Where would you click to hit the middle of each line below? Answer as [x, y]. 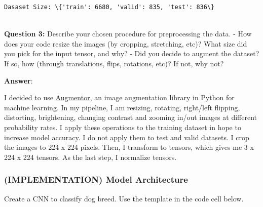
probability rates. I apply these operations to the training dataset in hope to [123, 127]
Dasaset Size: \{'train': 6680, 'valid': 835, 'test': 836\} [109, 7]
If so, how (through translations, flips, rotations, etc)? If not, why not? [114, 63]
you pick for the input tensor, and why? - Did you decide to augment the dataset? [132, 53]
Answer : [18, 80]
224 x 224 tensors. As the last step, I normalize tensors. [90, 157]
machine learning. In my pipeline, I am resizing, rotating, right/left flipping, [122, 107]
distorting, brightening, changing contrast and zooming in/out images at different [130, 117]
